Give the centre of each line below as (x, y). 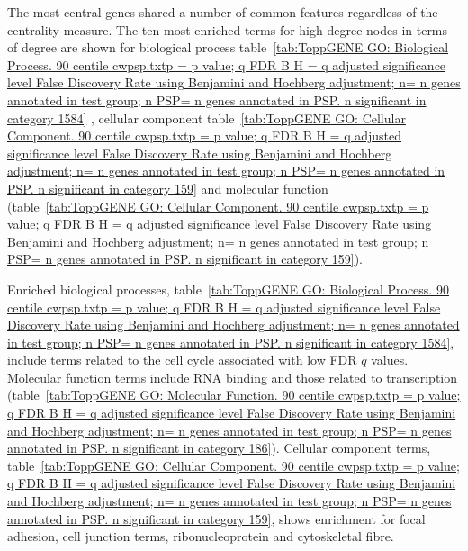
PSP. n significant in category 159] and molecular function (168, 188)
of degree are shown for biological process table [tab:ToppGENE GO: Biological (228, 47)
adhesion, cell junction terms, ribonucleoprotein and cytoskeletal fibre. (201, 536)
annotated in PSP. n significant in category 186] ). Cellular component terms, (219, 448)
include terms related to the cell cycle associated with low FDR (182, 360)
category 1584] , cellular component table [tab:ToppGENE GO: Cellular (207, 117)
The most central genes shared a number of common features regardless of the (223, 12)
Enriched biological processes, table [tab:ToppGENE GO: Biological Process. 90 (228, 289)
